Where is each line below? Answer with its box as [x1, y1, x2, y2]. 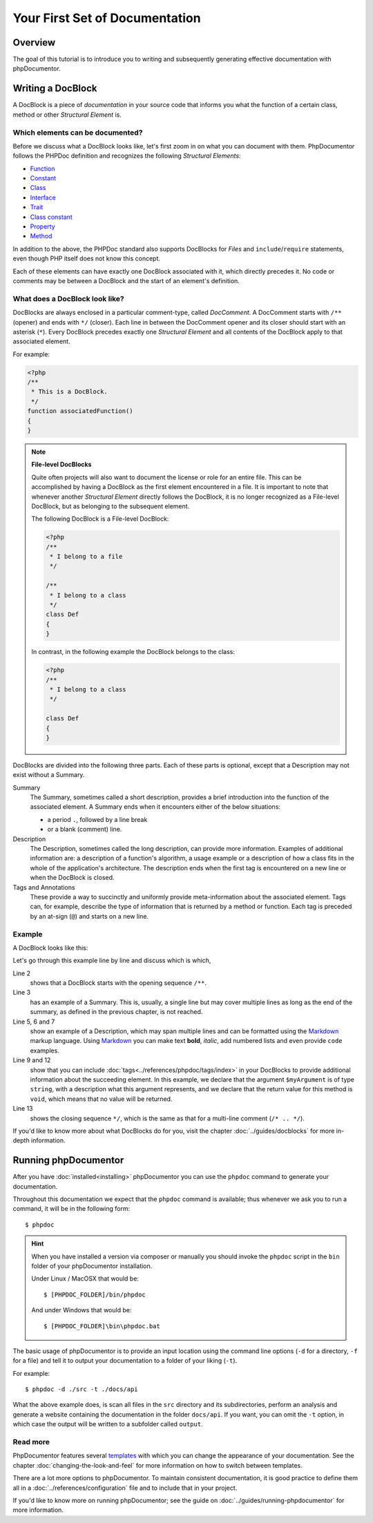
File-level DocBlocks [31, 460, 92, 469]
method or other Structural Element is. [12, 111, 122, 119]
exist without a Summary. [12, 771, 85, 779]
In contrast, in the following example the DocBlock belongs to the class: [31, 648, 235, 656]
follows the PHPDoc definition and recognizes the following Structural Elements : [12, 152, 241, 160]
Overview [12, 37, 56, 48]
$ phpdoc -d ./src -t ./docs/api [25, 1386, 138, 1393]
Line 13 [12, 1104, 34, 1113]
